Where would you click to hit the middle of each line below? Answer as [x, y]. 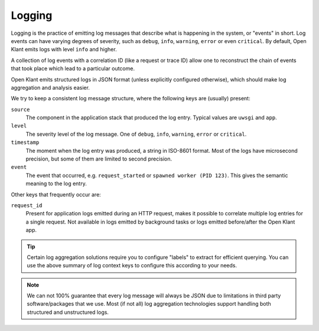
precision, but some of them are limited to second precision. [99, 159]
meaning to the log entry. [56, 183]
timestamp [25, 142]
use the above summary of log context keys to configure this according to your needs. [132, 266]
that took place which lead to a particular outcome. [73, 68]
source [20, 109]
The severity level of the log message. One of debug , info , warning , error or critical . [136, 134]
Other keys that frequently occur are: [56, 194]
